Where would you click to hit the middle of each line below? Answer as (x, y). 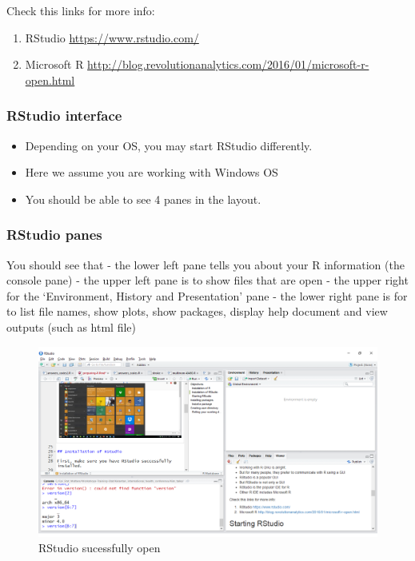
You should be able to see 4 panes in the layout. (143, 199)
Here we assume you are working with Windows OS (152, 172)
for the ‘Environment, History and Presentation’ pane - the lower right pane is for (207, 295)
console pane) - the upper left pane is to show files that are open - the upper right (207, 280)
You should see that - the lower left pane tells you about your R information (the (206, 264)
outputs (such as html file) (72, 326)
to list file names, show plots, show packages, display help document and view (197, 311)
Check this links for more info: (81, 10)
